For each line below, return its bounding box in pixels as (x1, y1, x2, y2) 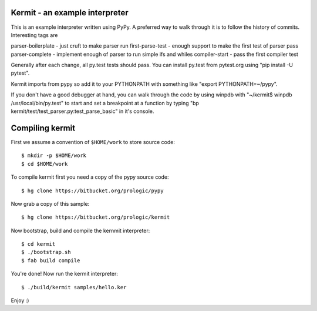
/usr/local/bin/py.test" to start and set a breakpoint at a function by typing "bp (11, 99, 200, 106)
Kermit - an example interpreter (11, 8, 129, 18)
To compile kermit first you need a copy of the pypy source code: (11, 173, 170, 180)
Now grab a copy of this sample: (11, 200, 90, 207)
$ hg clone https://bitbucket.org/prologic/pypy (21, 187, 164, 194)
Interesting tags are (11, 31, 58, 38)
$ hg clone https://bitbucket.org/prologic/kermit (21, 214, 170, 220)
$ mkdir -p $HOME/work (21, 152, 87, 159)
